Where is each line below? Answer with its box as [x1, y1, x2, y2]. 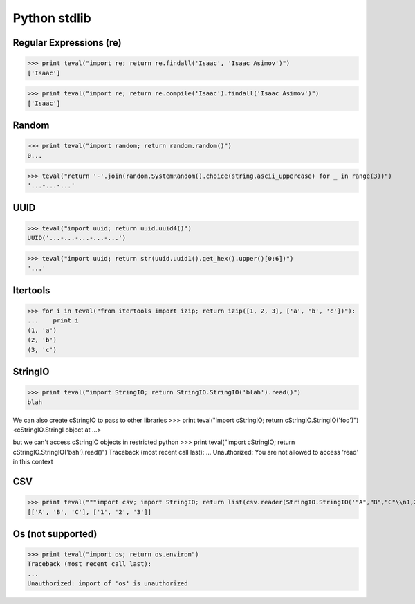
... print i [27, 317, 79, 324]
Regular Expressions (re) [12, 37, 122, 48]
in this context [12, 457, 53, 466]
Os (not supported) [12, 528, 98, 540]
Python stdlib [12, 10, 91, 26]
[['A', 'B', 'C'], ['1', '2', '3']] [27, 508, 152, 515]
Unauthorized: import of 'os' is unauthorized [27, 580, 188, 587]
